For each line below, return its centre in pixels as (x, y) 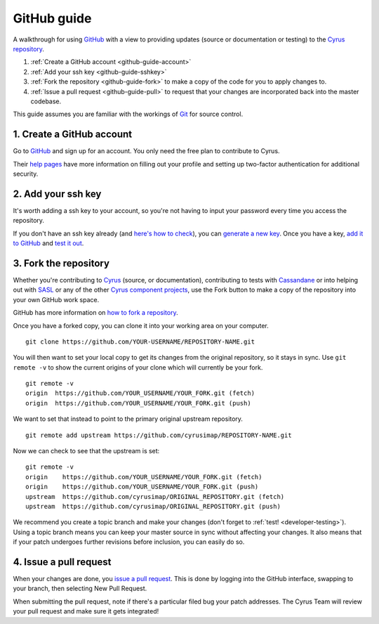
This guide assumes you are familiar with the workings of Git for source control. (128, 114)
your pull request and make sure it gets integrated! (86, 611)
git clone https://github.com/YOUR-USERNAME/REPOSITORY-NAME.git (140, 342)
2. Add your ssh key (57, 194)
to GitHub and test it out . (48, 243)
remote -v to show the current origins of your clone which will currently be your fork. (138, 367)
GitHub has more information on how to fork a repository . (95, 313)
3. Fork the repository (61, 263)
